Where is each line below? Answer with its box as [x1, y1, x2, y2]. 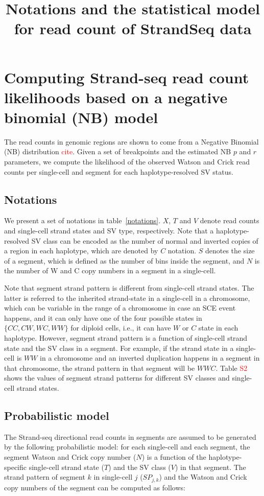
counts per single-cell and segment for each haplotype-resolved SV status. [4, 166, 233, 177]
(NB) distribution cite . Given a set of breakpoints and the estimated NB [4, 146, 231, 157]
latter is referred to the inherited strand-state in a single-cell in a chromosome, [4, 292, 250, 303]
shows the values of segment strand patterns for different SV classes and [4, 372, 230, 383]
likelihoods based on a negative [4, 86, 228, 107]
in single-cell [93, 471, 133, 482]
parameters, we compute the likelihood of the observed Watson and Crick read [4, 156, 250, 167]
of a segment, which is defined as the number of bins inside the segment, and [4, 255, 245, 266]
